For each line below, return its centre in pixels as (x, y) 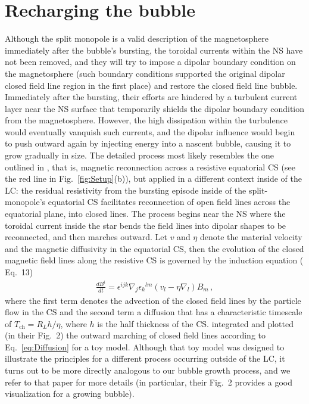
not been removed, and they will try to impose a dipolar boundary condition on (150, 62)
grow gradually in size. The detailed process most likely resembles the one (140, 155)
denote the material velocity (251, 237)
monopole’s (25, 202)
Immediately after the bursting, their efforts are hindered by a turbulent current (151, 97)
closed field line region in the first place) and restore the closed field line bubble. (151, 85)
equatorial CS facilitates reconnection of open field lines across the (169, 202)
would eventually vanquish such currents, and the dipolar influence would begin (150, 131)
